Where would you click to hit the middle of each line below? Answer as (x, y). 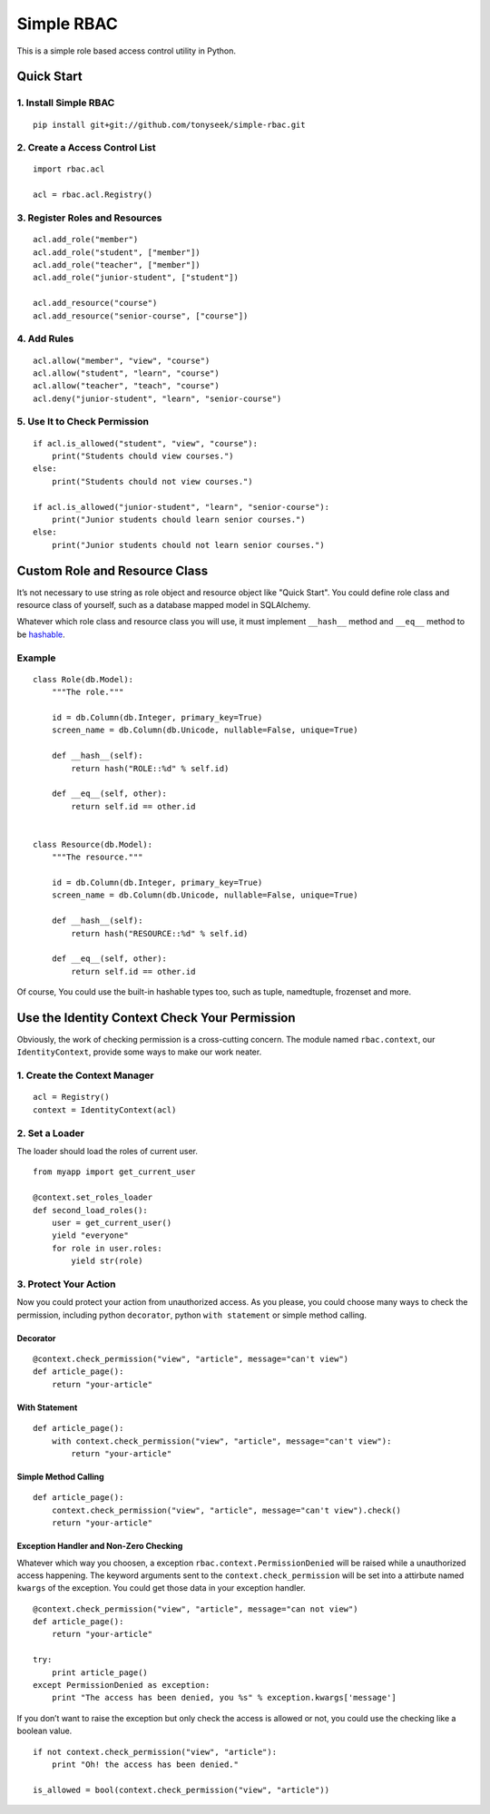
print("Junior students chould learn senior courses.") (178, 519)
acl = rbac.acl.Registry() (93, 195)
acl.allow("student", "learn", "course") (126, 373)
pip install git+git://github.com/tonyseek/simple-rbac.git (169, 124)
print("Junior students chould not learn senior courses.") (188, 545)
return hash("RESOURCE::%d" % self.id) (160, 933)
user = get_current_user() (112, 1222)
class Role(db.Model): (83, 679)
